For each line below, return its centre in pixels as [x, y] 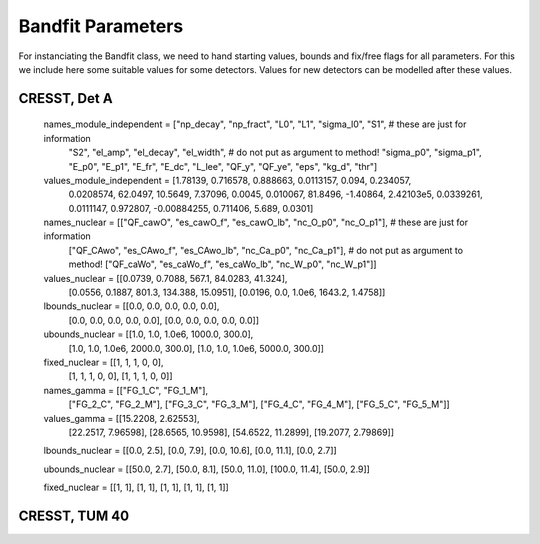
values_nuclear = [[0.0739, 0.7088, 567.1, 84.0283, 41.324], [165, 278]
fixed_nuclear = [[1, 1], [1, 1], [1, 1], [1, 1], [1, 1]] [136, 487]
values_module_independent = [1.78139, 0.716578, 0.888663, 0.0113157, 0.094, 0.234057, [227, 180]
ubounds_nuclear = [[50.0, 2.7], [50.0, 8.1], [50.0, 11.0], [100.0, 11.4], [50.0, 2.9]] [206, 469]
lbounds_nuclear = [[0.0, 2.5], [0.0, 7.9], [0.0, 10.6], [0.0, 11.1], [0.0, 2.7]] [190, 451]
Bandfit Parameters [101, 26]
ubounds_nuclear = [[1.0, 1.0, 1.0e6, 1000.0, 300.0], [148, 334]
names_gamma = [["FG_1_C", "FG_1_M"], [126, 390]
